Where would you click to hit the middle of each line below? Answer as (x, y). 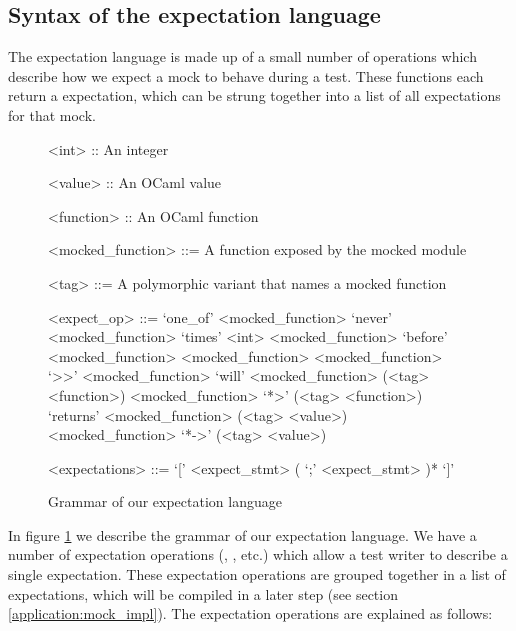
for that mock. (52, 114)
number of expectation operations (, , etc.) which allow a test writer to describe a (258, 554)
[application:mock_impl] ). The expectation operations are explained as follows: (250, 613)
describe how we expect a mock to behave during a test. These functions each (246, 75)
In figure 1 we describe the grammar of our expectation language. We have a (242, 534)
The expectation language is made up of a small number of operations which (242, 56)
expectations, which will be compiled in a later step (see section (203, 593)
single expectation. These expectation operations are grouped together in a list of (257, 574)
